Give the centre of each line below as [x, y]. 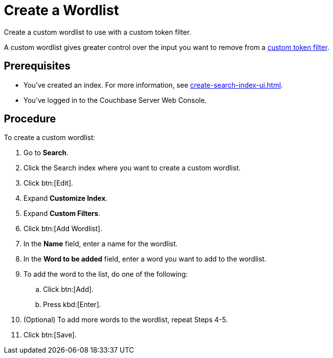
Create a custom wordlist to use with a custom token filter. [98, 32]
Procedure [30, 119]
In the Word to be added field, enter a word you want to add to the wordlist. [145, 259]
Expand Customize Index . [66, 198]
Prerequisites [37, 66]
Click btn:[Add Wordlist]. [63, 229]
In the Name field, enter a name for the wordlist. [101, 244]
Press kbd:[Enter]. [72, 305]
